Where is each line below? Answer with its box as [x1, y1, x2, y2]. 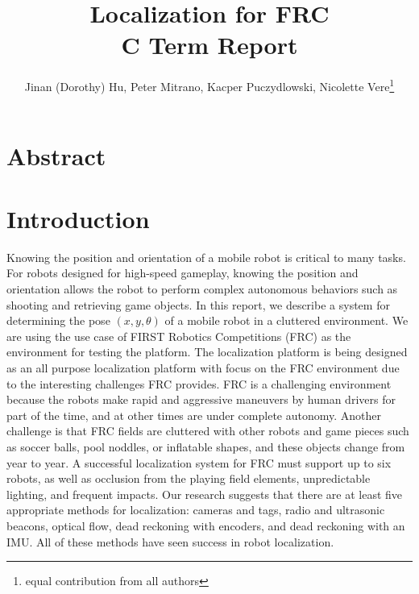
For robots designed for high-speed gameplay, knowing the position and [6, 264, 359, 281]
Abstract [6, 139, 106, 172]
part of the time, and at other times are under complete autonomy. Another [6, 406, 381, 423]
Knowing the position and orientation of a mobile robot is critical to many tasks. [6, 248, 406, 265]
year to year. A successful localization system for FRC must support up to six [6, 454, 392, 471]
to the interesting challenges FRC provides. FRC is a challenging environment [6, 375, 392, 392]
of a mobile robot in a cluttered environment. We [164, 312, 409, 329]
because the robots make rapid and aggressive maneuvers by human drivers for [6, 391, 396, 408]
